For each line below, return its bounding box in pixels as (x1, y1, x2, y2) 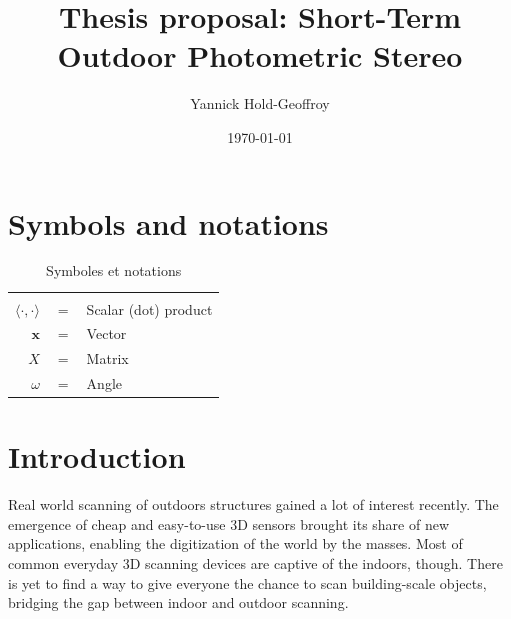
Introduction (8, 436, 186, 477)
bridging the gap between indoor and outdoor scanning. (8, 592, 349, 613)
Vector (86, 323, 127, 344)
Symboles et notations (46, 260, 182, 281)
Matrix (86, 348, 129, 369)
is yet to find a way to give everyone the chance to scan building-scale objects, (8, 572, 487, 593)
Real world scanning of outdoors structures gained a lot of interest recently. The (8, 494, 499, 515)
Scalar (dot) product (86, 298, 213, 319)
